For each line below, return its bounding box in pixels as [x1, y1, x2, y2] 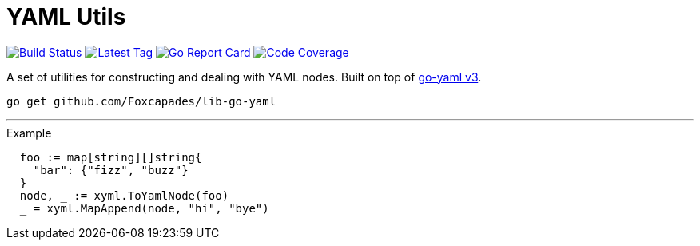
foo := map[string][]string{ [19, 150, 202, 164]
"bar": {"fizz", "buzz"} [33, 163, 189, 177]
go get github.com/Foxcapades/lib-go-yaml [6, 94, 276, 108]
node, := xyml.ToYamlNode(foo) [19, 188, 229, 202]
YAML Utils [6, 3, 126, 30]
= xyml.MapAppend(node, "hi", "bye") [33, 201, 269, 215]
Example [6, 125, 52, 140]
